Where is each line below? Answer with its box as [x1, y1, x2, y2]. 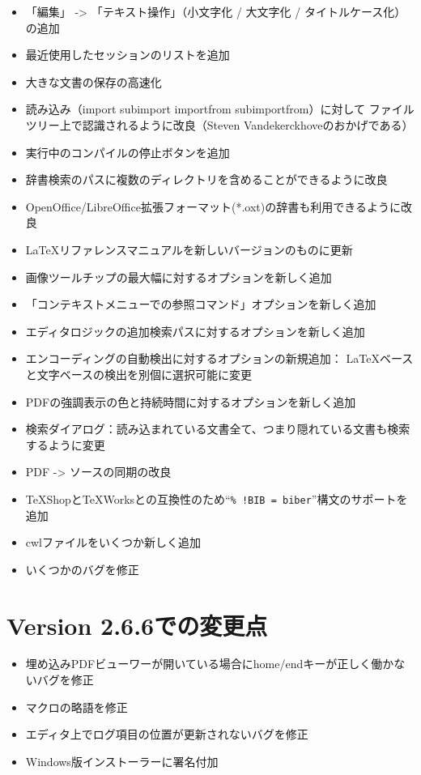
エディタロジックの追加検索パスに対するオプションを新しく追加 [25, 322, 365, 339]
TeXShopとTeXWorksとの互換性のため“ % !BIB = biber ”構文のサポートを [25, 490, 408, 507]
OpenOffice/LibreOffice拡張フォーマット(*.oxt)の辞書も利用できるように [25, 198, 401, 215]
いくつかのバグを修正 [25, 560, 139, 577]
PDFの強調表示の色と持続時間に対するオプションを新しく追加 [25, 393, 356, 410]
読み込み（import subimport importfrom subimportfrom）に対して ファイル [25, 100, 415, 117]
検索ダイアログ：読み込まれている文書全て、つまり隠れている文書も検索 [25, 420, 410, 437]
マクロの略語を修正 [25, 698, 128, 715]
